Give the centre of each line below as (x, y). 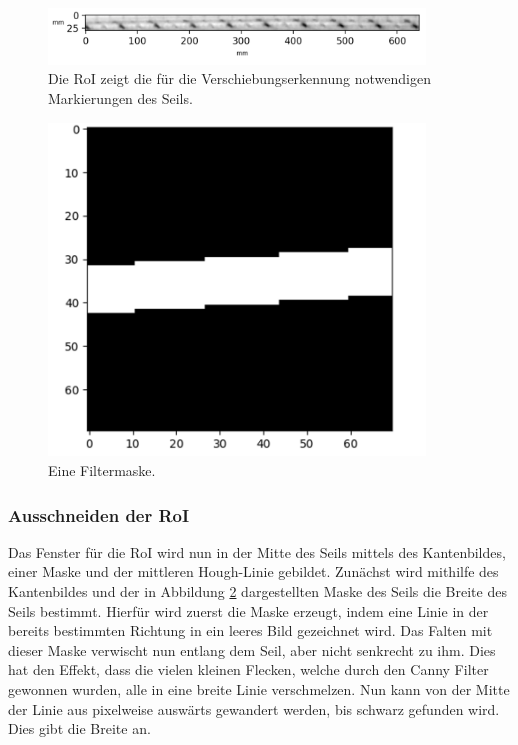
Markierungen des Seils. (120, 98)
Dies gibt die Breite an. (79, 728)
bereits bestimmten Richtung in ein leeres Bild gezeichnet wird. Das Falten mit (250, 630)
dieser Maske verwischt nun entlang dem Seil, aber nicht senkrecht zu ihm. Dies (252, 649)
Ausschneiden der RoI (99, 514)
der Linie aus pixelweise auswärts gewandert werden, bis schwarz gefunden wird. (254, 708)
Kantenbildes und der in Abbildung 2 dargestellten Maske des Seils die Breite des (257, 590)
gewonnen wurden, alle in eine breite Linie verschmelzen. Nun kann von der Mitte (259, 688)
